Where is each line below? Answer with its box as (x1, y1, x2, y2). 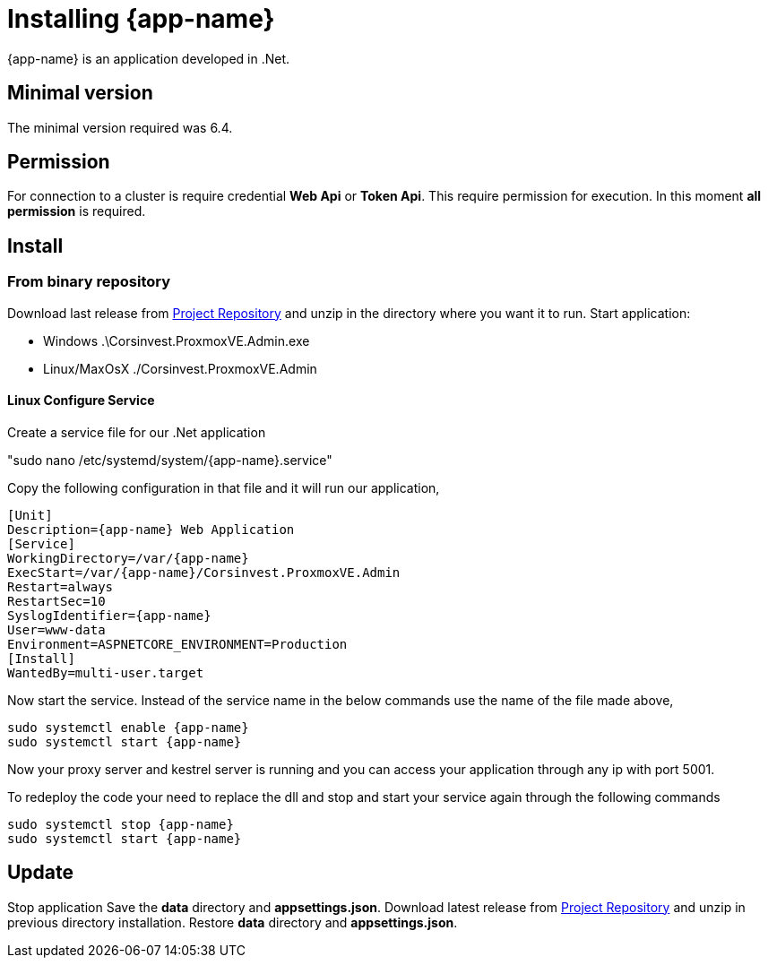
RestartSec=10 (7, 593, 106, 608)
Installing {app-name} (7, 4, 275, 34)
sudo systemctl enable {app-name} (7, 719, 249, 735)
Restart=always (7, 579, 114, 594)
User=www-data (7, 622, 106, 637)
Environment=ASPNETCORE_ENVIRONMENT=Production (7, 636, 348, 651)
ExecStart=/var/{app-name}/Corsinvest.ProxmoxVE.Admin (7, 564, 401, 580)
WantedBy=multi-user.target (7, 665, 204, 680)
